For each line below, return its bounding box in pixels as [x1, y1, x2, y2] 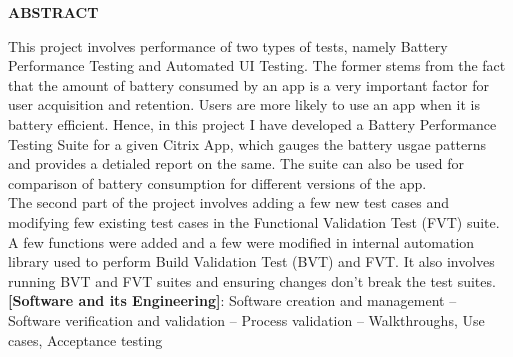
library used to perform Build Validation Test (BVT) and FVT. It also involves [8, 251, 495, 272]
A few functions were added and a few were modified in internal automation [8, 231, 475, 252]
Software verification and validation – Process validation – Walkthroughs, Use [8, 309, 485, 330]
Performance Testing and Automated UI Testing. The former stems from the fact [8, 55, 506, 76]
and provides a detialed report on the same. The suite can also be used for [8, 153, 464, 174]
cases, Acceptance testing [8, 329, 163, 350]
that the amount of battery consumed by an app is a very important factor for [8, 74, 490, 95]
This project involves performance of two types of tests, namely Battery [8, 35, 448, 56]
